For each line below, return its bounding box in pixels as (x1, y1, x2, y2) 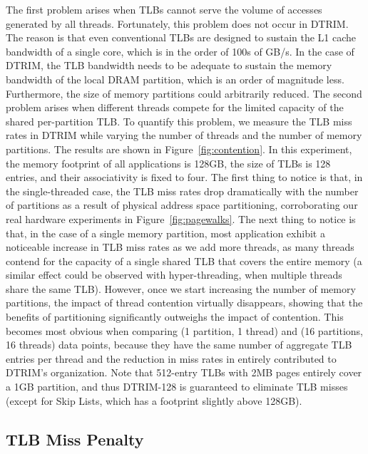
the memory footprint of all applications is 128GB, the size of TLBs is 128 (6, 155, 331, 170)
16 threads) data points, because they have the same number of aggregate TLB (6, 337, 352, 352)
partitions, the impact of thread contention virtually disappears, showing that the (6, 295, 363, 310)
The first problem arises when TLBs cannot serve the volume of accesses (6, 2, 322, 16)
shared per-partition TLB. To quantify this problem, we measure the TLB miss (6, 113, 352, 128)
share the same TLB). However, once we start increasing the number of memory (6, 281, 356, 296)
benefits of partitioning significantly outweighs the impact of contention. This (6, 309, 344, 324)
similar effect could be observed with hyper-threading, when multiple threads (6, 267, 342, 282)
